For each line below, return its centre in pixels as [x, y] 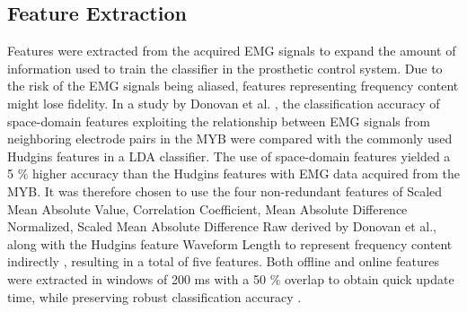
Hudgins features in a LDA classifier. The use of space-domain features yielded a [229, 156]
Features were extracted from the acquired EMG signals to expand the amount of [232, 51]
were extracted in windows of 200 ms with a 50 [137, 278]
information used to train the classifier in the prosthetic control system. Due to [225, 68]
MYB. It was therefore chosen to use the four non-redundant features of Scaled [225, 191]
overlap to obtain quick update [369, 278]
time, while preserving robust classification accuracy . [154, 296]
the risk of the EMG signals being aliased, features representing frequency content [233, 86]
